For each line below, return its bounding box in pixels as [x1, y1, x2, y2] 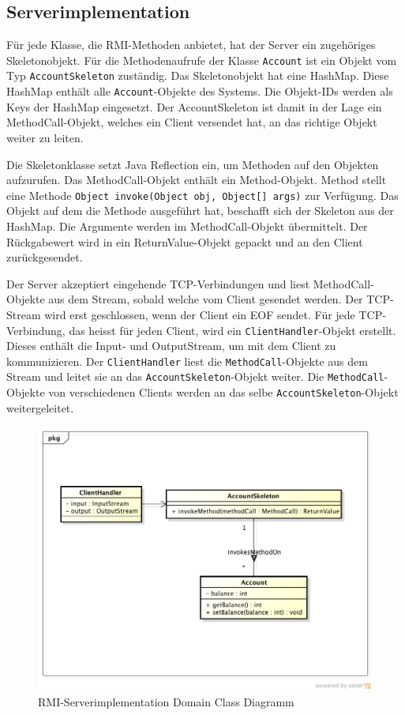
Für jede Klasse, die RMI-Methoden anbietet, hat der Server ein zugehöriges [6, 36, 376, 53]
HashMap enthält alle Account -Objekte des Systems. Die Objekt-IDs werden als [6, 83, 393, 100]
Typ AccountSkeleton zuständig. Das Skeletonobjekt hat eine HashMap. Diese [6, 67, 389, 84]
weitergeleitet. [6, 399, 74, 416]
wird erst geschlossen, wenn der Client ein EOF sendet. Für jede [44, 306, 355, 322]
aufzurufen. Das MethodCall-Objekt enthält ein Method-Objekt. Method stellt [6, 171, 387, 188]
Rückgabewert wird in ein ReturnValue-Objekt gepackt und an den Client [6, 233, 363, 250]
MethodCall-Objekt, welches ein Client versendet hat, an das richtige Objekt [6, 114, 377, 130]
